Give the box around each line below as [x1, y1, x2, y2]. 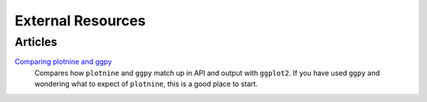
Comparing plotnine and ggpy [14, 57, 112, 66]
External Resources [14, 12, 146, 29]
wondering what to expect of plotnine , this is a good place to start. [34, 79, 259, 89]
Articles [14, 35, 58, 49]
